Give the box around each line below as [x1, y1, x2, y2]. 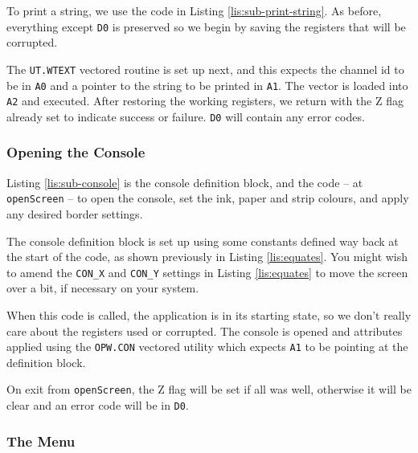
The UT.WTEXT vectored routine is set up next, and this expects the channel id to [6, 60, 404, 77]
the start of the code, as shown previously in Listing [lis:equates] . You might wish [6, 248, 408, 265]
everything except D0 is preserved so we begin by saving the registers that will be [6, 18, 406, 35]
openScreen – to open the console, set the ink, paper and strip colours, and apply [6, 190, 409, 206]
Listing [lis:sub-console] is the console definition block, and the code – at [6, 173, 363, 190]
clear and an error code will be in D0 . [6, 397, 189, 414]
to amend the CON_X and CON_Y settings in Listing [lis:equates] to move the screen [6, 263, 408, 280]
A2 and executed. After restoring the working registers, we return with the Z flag [6, 92, 404, 109]
